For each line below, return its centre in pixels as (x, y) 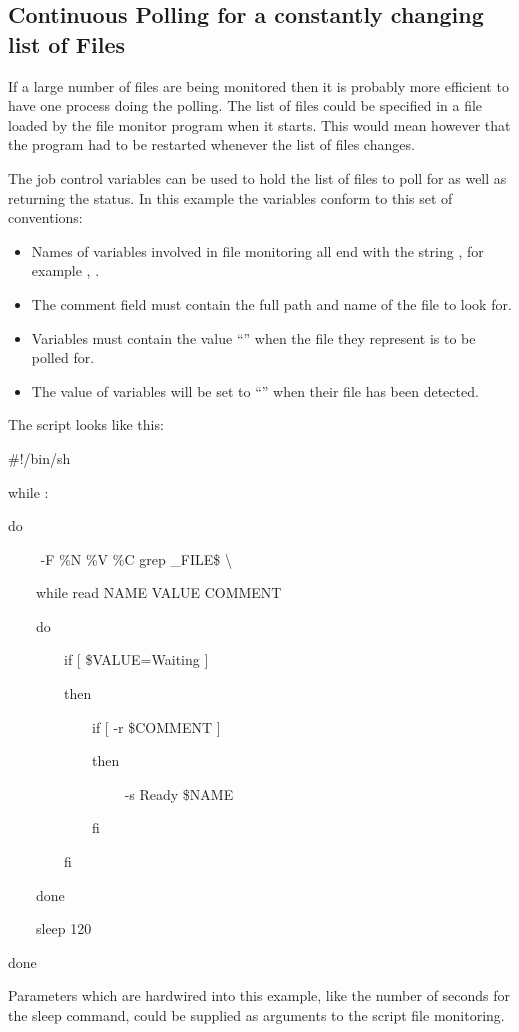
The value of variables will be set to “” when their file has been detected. (255, 390)
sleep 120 (63, 928)
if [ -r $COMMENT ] (156, 726)
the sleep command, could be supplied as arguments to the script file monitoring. (256, 1015)
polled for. (63, 357)
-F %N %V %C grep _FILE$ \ (136, 558)
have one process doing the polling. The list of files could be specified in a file (245, 105)
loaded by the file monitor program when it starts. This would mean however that (259, 124)
